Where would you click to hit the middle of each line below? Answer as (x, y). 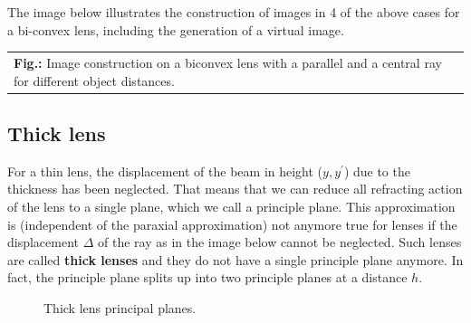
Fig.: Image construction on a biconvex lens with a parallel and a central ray (228, 62)
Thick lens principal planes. (120, 307)
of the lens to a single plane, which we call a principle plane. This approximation (231, 207)
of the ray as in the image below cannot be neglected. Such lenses (280, 242)
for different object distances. (94, 80)
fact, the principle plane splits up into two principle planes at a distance (207, 277)
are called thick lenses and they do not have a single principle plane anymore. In (235, 259)
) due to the (377, 171)
